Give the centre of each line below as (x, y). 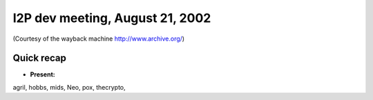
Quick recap (40, 58)
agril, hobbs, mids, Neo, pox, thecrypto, (69, 87)
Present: (42, 74)
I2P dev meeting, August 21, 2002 (112, 18)
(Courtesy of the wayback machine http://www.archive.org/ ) (99, 39)
